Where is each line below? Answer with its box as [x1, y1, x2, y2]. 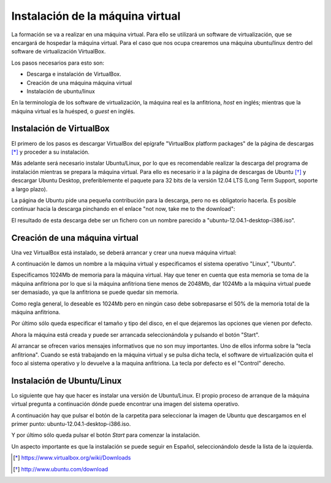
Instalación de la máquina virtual [11, 9, 181, 23]
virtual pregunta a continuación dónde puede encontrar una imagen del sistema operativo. [11, 400, 240, 408]
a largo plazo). [11, 185, 48, 193]
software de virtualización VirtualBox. [11, 48, 106, 55]
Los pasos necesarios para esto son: [11, 59, 104, 66]
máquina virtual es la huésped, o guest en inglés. [11, 108, 135, 115]
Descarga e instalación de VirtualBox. [26, 71, 122, 78]
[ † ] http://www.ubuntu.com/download [13, 465, 108, 473]
